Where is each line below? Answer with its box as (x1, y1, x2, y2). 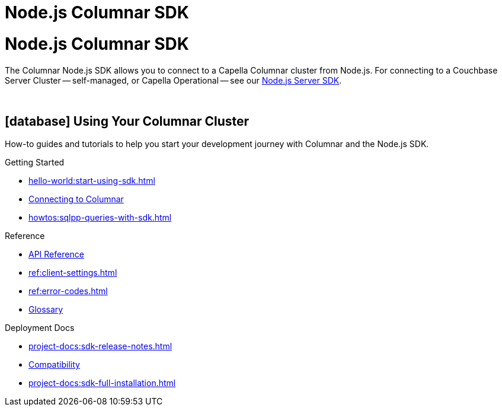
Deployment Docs (5, 323, 75, 333)
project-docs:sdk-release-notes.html (28, 341, 172, 352)
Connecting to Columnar (28, 194, 124, 205)
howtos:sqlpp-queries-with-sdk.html (28, 212, 172, 223)
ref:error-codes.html (28, 286, 108, 297)
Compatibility (28, 359, 80, 370)
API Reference (28, 249, 84, 260)
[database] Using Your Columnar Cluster (5, 113, 250, 129)
